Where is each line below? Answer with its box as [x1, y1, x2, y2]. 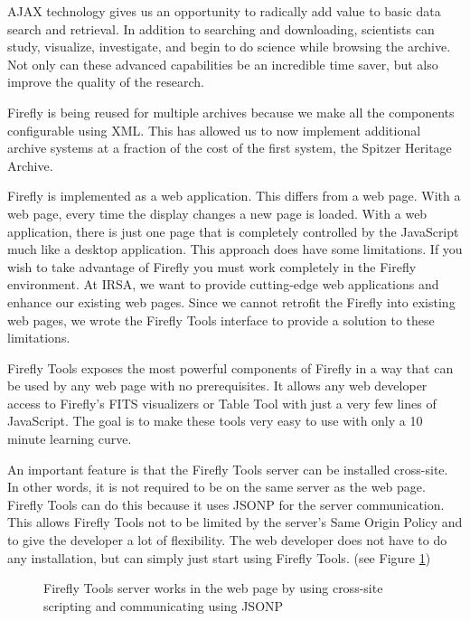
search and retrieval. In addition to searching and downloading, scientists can [7, 19, 435, 38]
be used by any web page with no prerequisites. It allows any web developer [7, 376, 428, 395]
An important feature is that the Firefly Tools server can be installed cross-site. [7, 459, 448, 478]
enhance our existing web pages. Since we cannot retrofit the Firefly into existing [7, 292, 456, 311]
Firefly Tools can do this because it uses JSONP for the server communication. [7, 494, 445, 513]
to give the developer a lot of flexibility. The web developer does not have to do [7, 531, 447, 550]
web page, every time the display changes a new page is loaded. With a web [7, 203, 428, 222]
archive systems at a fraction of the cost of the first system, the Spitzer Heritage [7, 138, 452, 157]
